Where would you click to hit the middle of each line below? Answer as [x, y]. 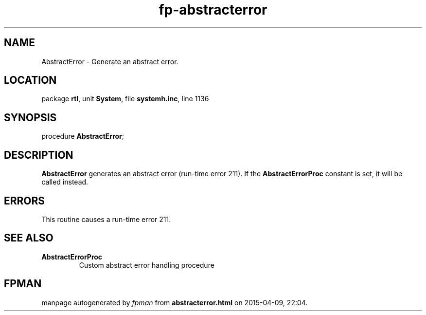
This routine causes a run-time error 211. [106, 219]
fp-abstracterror [213, 10]
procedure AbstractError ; [83, 136]
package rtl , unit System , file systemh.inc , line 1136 [125, 99]
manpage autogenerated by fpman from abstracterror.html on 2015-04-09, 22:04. [175, 302]
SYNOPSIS [30, 117]
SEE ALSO [29, 238]
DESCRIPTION [39, 155]
